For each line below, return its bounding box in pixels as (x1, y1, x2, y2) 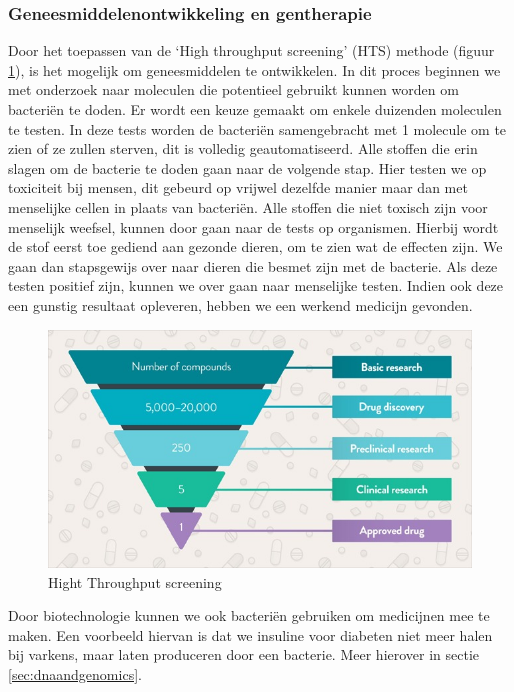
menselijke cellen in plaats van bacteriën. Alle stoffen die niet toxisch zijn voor (8, 196, 488, 217)
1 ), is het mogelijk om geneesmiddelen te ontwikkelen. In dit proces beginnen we (8, 59, 501, 80)
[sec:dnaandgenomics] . (8, 664, 142, 684)
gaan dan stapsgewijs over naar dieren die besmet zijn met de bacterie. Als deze (8, 255, 498, 276)
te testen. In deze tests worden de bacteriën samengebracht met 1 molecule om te (8, 118, 507, 139)
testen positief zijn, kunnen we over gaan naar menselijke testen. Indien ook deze (8, 275, 504, 296)
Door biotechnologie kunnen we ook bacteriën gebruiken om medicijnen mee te (8, 605, 490, 626)
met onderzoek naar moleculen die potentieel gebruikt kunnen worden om (8, 79, 459, 100)
